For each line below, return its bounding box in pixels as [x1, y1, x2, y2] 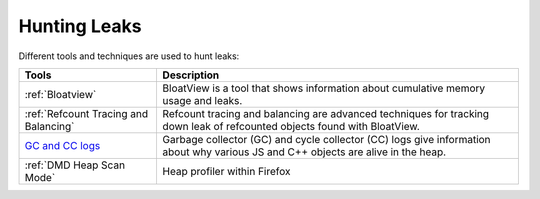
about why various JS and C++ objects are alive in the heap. [162, 145, 447, 159]
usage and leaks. [162, 93, 243, 107]
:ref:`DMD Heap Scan [24, 158, 125, 172]
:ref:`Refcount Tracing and [24, 106, 149, 120]
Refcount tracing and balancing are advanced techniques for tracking [162, 106, 490, 120]
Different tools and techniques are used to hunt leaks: [18, 50, 240, 62]
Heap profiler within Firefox [162, 164, 291, 178]
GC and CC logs [24, 138, 101, 152]
